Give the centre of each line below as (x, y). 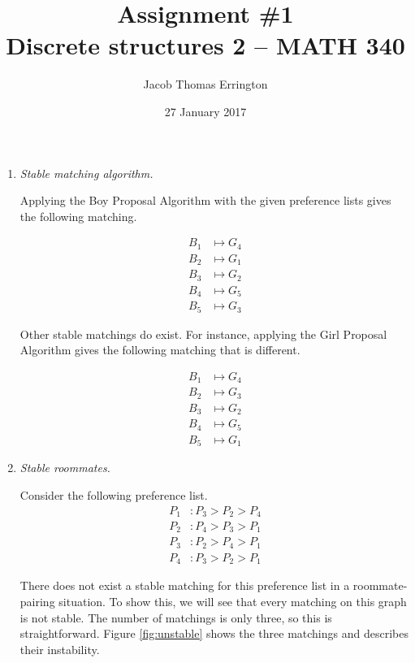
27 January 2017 (205, 111)
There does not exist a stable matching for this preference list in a (185, 585)
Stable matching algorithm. (86, 173)
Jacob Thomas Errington (205, 84)
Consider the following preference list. (114, 494)
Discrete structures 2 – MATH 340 (205, 45)
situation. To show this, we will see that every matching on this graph (233, 602)
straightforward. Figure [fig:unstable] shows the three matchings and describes (214, 633)
